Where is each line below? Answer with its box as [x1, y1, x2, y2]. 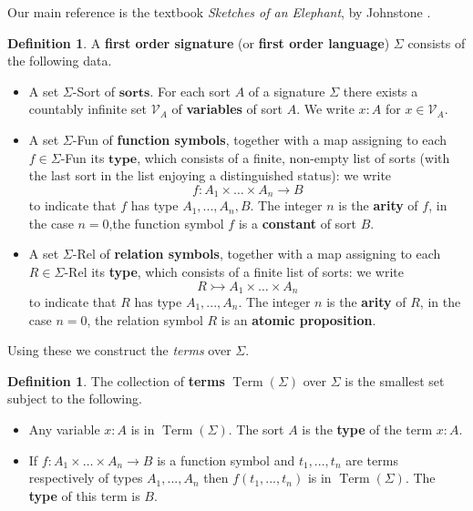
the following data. [7, 51, 112, 70]
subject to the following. [7, 389, 142, 408]
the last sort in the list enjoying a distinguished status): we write [28, 166, 392, 185]
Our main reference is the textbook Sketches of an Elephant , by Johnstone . [7, 3, 431, 21]
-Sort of [72, 81, 116, 100]
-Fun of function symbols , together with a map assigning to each [72, 129, 447, 148]
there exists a [343, 81, 418, 100]
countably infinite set [28, 99, 148, 118]
